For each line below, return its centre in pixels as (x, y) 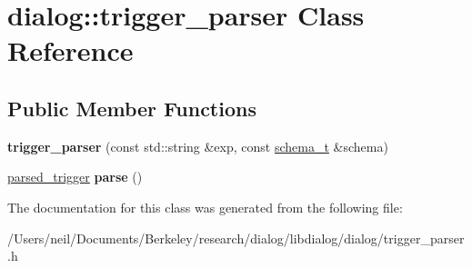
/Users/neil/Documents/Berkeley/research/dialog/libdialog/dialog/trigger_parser (236, 238)
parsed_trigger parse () (75, 177)
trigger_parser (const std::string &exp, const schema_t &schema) (198, 146)
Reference (70, 50)
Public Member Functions (132, 108)
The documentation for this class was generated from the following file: (205, 207)
